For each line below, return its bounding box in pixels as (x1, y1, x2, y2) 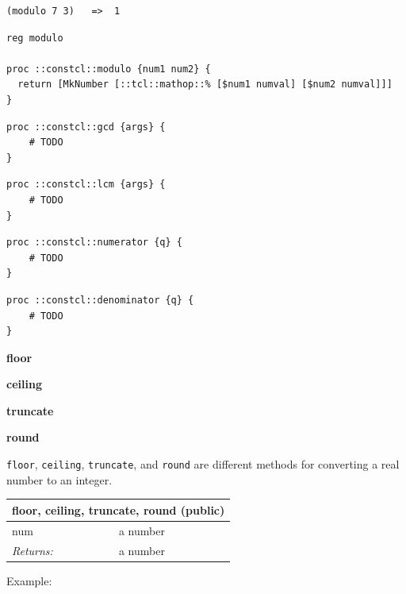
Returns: (12, 542, 53, 558)
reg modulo (6, 32, 63, 44)
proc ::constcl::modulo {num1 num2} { (6, 63, 211, 75)
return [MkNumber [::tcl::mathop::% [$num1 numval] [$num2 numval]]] (17, 79, 393, 91)
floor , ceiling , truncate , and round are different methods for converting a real (6, 456, 400, 472)
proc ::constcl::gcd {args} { (6, 121, 166, 133)
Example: (6, 572, 52, 588)
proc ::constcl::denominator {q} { (6, 294, 194, 306)
